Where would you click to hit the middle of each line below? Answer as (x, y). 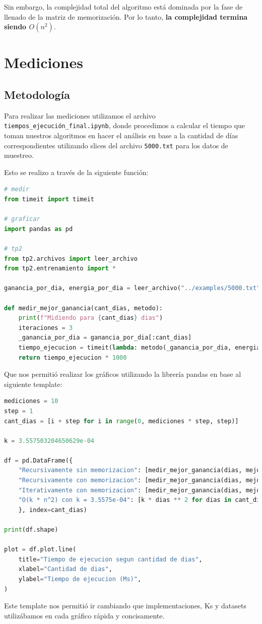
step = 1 (19, 411)
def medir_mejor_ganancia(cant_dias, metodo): (83, 308)
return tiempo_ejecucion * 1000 (73, 357)
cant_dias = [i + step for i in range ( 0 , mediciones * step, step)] (121, 421)
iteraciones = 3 (46, 328)
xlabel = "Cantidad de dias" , (65, 569)
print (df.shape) (31, 530)
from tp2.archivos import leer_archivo (71, 259)
